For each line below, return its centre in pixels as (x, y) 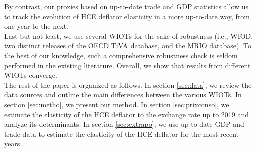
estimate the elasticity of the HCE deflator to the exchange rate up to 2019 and (127, 114)
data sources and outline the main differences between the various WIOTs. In (123, 95)
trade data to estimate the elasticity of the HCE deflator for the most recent (121, 134)
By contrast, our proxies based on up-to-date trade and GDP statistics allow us (126, 6)
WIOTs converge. (31, 75)
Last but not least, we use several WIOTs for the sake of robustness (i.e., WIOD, (129, 35)
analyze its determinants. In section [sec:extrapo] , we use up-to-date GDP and (124, 124)
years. (13, 144)
